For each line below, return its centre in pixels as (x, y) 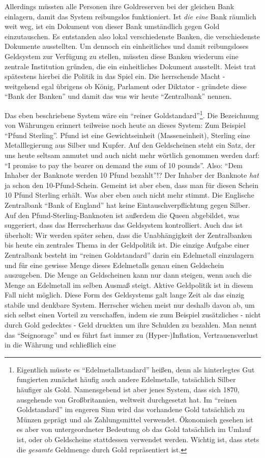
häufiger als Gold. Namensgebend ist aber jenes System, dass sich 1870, (128, 389)
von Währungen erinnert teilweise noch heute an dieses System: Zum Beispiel (125, 125)
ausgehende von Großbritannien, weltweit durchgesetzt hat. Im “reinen (127, 399)
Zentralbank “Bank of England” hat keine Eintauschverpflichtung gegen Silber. (127, 205)
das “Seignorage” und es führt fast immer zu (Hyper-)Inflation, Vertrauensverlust (131, 334)
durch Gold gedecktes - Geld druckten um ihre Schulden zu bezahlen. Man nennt (131, 325)
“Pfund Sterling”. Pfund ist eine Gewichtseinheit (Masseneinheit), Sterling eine (127, 135)
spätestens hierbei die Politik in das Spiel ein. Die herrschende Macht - (115, 76)
